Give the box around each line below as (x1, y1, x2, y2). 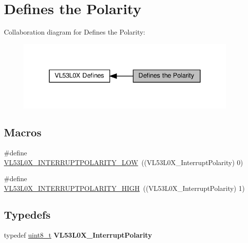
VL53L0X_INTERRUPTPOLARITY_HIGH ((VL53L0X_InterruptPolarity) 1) (4, 183, 245, 193)
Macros (4, 125, 41, 140)
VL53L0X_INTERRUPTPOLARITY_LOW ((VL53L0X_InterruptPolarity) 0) (4, 157, 243, 167)
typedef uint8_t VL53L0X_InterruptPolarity (4, 229, 152, 240)
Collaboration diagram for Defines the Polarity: (4, 27, 145, 37)
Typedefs (4, 207, 51, 222)
